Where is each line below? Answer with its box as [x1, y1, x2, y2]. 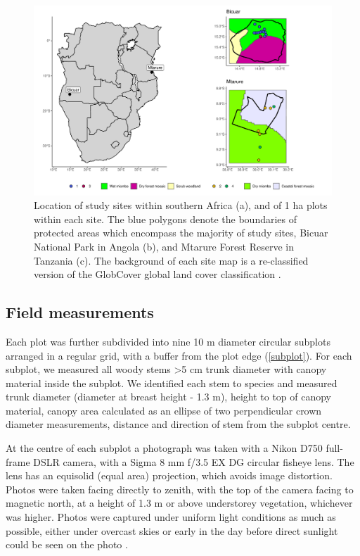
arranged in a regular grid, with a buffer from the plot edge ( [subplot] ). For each [6, 348, 352, 362]
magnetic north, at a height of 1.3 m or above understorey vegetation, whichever [6, 495, 353, 510]
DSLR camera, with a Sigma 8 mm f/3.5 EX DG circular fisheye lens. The [33, 454, 354, 469]
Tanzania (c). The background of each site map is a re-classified [34, 253, 309, 267]
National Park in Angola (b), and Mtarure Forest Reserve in [34, 239, 295, 253]
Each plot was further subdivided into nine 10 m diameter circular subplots [6, 334, 330, 348]
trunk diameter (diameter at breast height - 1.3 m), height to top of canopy [6, 389, 332, 404]
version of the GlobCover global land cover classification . [34, 267, 281, 282]
